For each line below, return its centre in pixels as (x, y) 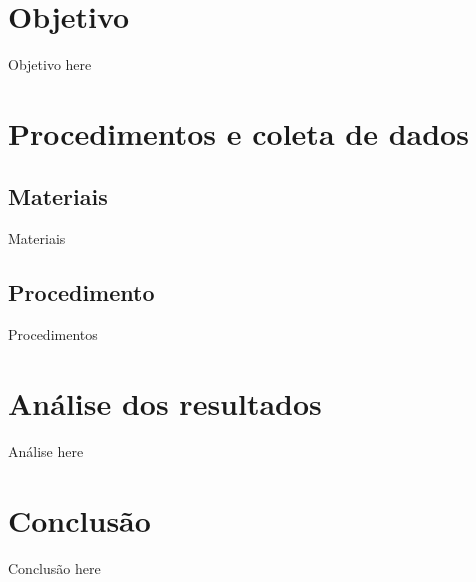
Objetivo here (50, 64)
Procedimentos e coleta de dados (238, 132)
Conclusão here (54, 567)
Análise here (46, 450)
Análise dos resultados (165, 402)
